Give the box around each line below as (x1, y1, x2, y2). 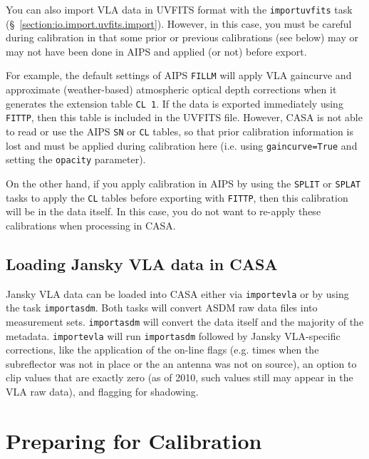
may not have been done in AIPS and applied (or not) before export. (6, 43, 307, 58)
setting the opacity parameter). (6, 152, 146, 167)
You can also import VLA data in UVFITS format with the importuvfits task (6, 2, 353, 16)
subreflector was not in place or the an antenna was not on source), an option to (6, 356, 357, 371)
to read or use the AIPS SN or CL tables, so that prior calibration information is (6, 124, 353, 138)
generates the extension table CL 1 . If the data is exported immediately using (6, 96, 343, 110)
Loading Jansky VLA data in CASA (6, 252, 278, 274)
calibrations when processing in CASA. (6, 217, 176, 232)
